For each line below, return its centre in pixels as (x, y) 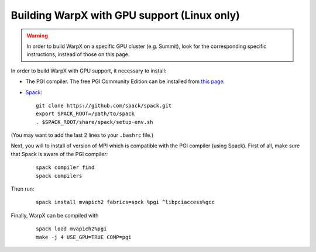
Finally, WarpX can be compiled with (55, 215)
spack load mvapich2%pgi (71, 229)
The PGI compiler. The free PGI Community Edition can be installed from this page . (125, 81)
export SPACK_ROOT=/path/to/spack (85, 114)
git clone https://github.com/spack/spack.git (104, 106)
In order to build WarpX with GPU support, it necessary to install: (89, 71)
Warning (37, 36)
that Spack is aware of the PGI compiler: (59, 154)
